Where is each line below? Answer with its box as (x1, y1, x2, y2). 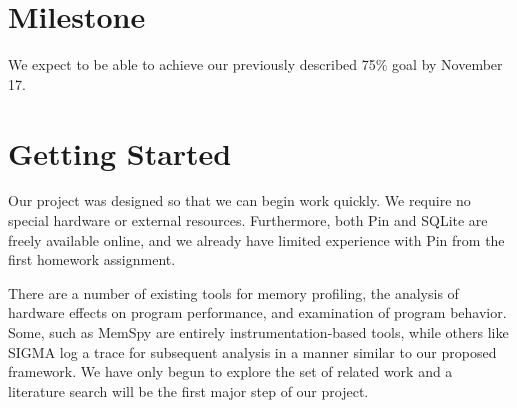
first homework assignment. (8, 249, 176, 270)
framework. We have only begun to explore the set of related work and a (8, 361, 453, 382)
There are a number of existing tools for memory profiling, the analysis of (8, 282, 459, 303)
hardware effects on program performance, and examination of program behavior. (8, 302, 507, 323)
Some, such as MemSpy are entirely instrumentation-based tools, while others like (8, 322, 509, 342)
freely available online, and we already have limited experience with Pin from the (8, 229, 505, 250)
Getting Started (8, 132, 232, 173)
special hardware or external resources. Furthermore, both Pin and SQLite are (8, 210, 488, 231)
